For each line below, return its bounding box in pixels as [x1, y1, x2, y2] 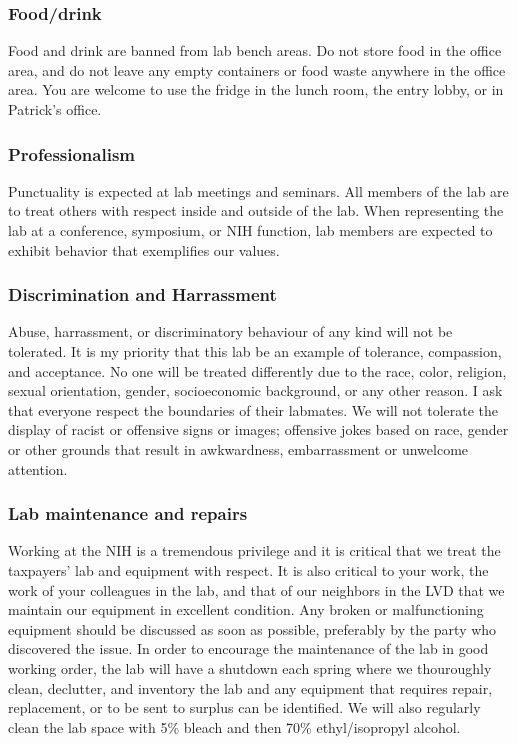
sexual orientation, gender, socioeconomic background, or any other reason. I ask [8, 380, 503, 401]
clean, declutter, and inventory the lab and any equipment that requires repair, [8, 677, 493, 698]
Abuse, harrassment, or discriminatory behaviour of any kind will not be [8, 321, 453, 342]
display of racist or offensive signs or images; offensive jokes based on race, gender [8, 419, 509, 440]
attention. [8, 458, 68, 479]
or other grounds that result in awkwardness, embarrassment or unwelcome [8, 438, 469, 459]
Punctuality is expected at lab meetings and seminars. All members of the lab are [8, 180, 509, 201]
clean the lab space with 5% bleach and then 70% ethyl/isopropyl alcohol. [8, 716, 461, 737]
